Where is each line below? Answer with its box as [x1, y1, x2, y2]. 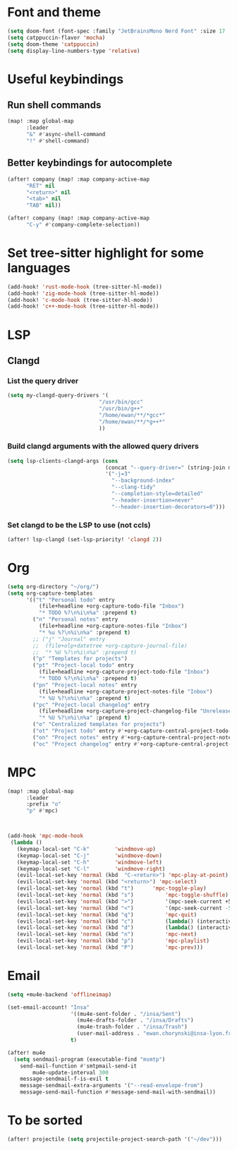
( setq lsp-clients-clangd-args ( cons [7, 457, 119, 464]
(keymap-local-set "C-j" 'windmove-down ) [16, 852, 162, 859]
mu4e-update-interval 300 [32, 1069, 109, 1076]
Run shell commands [7, 99, 102, 111]
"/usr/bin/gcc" [98, 399, 143, 406]
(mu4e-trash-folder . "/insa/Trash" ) [76, 1024, 188, 1031]
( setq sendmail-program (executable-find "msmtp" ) [13, 1055, 166, 1063]
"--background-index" [111, 477, 175, 484]
